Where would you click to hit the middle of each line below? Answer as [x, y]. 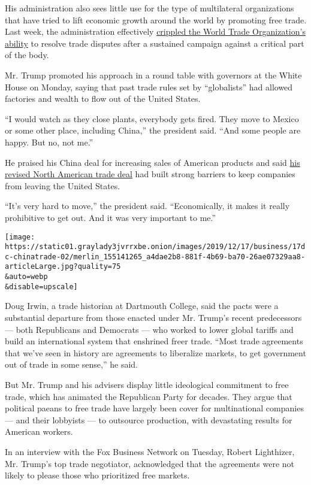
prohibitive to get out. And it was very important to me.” [111, 217]
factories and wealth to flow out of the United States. [103, 98]
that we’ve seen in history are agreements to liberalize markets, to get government [155, 352]
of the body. [27, 55]
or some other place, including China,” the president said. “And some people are [153, 130]
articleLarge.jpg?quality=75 [63, 267]
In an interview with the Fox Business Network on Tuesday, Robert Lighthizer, [150, 451]
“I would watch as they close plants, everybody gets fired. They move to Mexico [152, 118]
